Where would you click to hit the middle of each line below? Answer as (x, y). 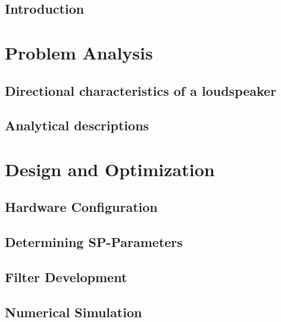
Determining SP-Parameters (94, 242)
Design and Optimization (110, 169)
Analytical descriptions (77, 125)
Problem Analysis (79, 52)
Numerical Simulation (74, 312)
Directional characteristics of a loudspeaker (141, 90)
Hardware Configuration (81, 207)
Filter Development (66, 277)
